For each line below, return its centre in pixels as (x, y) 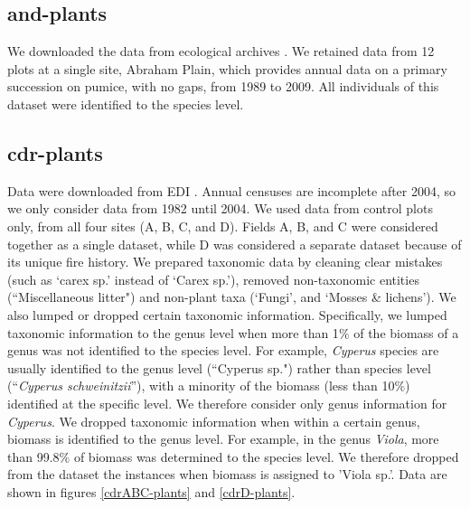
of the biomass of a (406, 332)
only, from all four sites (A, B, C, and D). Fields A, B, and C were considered (223, 226)
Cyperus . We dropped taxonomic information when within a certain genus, (214, 421)
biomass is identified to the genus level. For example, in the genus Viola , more (223, 439)
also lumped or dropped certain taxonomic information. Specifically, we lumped (227, 314)
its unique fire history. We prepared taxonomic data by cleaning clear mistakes (225, 262)
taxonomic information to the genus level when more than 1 (173, 332)
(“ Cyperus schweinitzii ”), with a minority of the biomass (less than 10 (201, 386)
